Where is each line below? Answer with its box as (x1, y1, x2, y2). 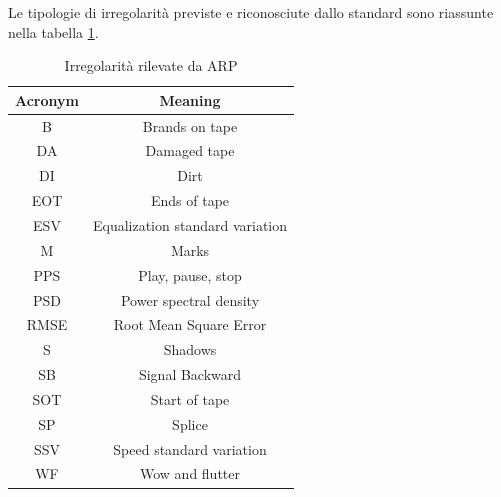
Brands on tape (142, 115, 238, 136)
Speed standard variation (113, 438, 267, 459)
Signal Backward (138, 364, 242, 385)
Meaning (159, 89, 221, 110)
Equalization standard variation (92, 215, 288, 235)
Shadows (163, 339, 217, 360)
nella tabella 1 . (8, 21, 99, 42)
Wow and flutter (140, 463, 241, 484)
